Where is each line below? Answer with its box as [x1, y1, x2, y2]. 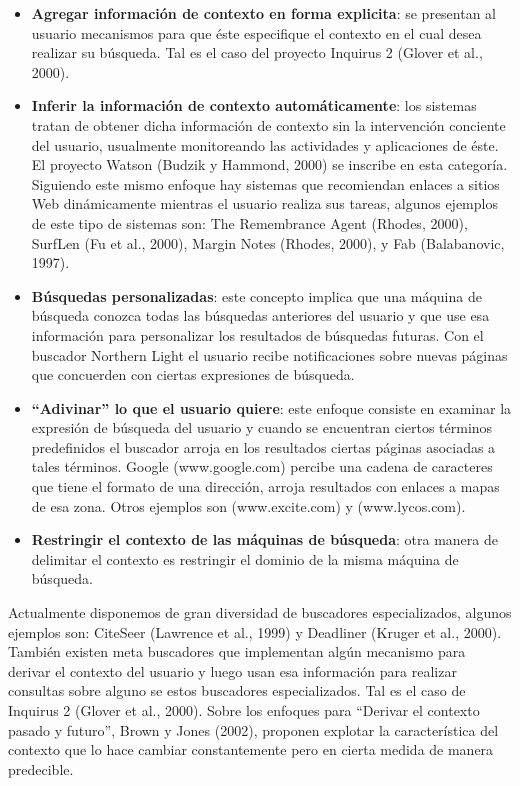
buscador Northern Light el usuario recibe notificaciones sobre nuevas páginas [31, 344, 508, 365]
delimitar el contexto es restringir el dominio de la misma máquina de [31, 548, 459, 569]
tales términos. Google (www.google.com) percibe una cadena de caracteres [31, 456, 493, 477]
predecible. [8, 758, 74, 779]
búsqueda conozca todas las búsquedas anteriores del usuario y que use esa [31, 305, 490, 326]
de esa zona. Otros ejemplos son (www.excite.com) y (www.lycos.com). [31, 495, 466, 516]
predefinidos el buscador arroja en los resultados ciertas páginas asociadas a [31, 436, 496, 457]
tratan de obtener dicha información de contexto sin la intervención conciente [31, 114, 506, 135]
